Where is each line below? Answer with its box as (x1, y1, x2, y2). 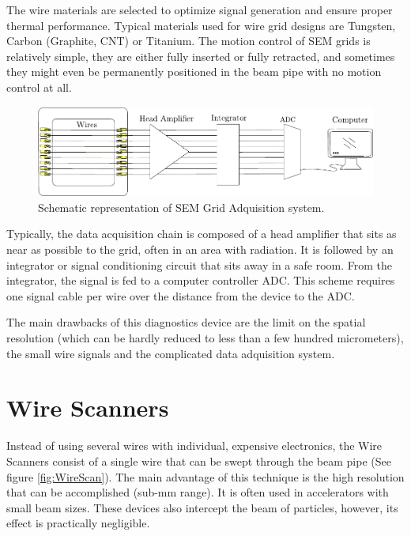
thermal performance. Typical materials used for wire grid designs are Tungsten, (6, 17, 396, 33)
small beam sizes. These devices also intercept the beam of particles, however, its (6, 499, 398, 515)
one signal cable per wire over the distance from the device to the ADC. (6, 287, 355, 304)
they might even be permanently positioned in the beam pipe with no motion (6, 63, 382, 80)
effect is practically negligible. (6, 515, 150, 531)
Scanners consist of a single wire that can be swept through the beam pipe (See (6, 452, 391, 469)
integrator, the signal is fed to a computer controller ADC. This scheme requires (6, 272, 395, 289)
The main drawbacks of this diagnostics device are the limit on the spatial (6, 314, 366, 330)
